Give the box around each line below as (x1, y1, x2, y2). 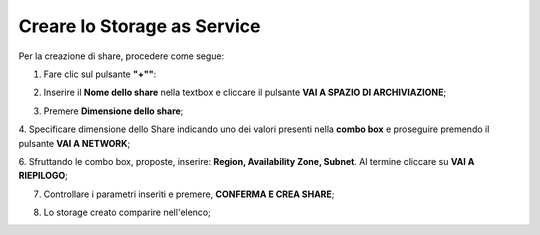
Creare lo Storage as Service (18, 15, 261, 37)
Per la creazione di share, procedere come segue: (18, 50, 225, 62)
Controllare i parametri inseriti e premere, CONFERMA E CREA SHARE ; (43, 188, 335, 200)
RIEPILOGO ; (18, 170, 69, 182)
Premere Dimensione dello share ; (43, 105, 184, 117)
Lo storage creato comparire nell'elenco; (43, 206, 212, 219)
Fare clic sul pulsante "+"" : (43, 68, 157, 80)
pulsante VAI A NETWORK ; (18, 137, 131, 149)
